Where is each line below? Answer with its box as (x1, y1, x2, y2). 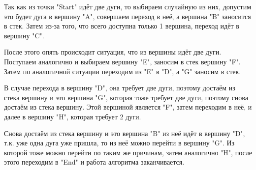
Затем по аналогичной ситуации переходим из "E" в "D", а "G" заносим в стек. (4, 66, 241, 76)
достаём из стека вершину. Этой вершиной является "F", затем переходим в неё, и (4, 102, 252, 112)
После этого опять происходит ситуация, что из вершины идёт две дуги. (4, 47, 222, 57)
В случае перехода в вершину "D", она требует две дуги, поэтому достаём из (4, 83, 235, 93)
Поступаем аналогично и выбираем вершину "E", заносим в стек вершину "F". (4, 56, 241, 66)
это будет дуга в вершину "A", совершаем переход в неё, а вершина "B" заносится (4, 11, 251, 21)
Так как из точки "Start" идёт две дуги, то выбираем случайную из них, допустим (4, 1, 252, 11)
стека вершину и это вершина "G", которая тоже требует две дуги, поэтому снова (4, 92, 248, 102)
